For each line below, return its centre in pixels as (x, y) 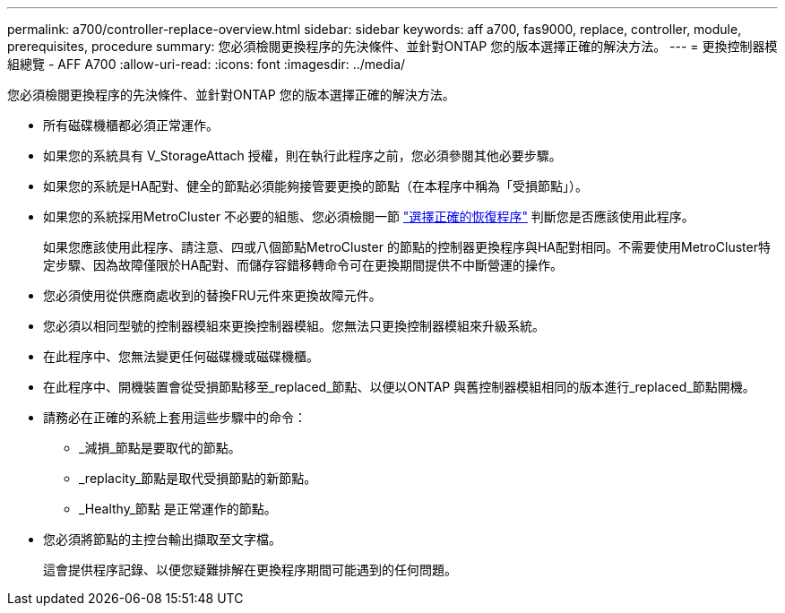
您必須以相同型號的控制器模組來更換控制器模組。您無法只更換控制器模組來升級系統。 (294, 326)
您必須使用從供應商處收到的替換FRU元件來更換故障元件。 (212, 295)
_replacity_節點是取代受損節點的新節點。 (198, 478)
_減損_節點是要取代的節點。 (160, 448)
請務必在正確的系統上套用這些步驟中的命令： (175, 417)
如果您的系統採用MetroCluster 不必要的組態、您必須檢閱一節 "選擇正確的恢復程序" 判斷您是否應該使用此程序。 (369, 216)
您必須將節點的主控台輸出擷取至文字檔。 (162, 539)
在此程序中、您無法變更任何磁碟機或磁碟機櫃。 (181, 356)
